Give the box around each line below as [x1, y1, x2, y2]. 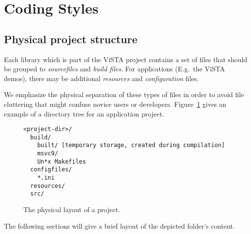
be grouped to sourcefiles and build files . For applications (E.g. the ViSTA [4, 64, 225, 74]
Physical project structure [4, 31, 138, 46]
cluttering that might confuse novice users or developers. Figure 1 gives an [4, 99, 227, 109]
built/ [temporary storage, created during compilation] [37, 142, 225, 149]
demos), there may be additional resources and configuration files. [4, 73, 199, 83]
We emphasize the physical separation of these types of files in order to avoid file [4, 89, 244, 100]
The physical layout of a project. [23, 204, 120, 215]
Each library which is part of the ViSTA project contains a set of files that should [4, 54, 248, 64]
